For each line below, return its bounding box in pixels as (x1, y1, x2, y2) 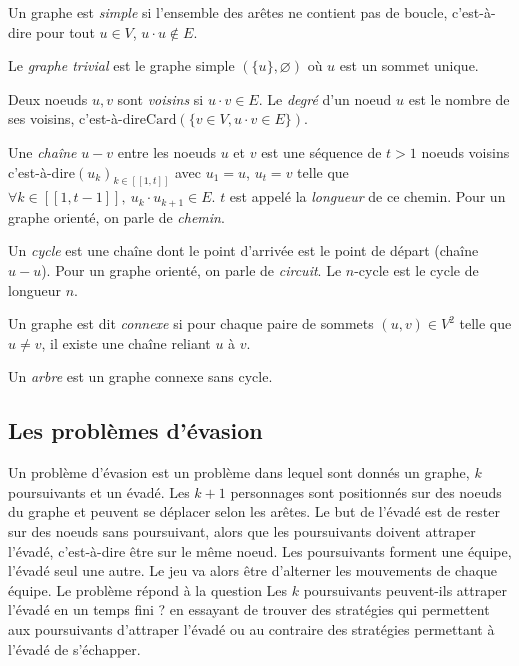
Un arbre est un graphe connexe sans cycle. (8, 366, 273, 387)
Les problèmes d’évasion (8, 415, 263, 446)
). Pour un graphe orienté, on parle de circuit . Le (41, 260, 342, 281)
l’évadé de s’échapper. (8, 638, 141, 659)
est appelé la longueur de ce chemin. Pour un (229, 186, 506, 207)
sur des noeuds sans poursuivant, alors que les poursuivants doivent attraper (8, 521, 476, 542)
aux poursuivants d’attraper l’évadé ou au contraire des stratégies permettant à (8, 618, 495, 639)
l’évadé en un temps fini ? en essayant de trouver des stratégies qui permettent (8, 599, 490, 620)
